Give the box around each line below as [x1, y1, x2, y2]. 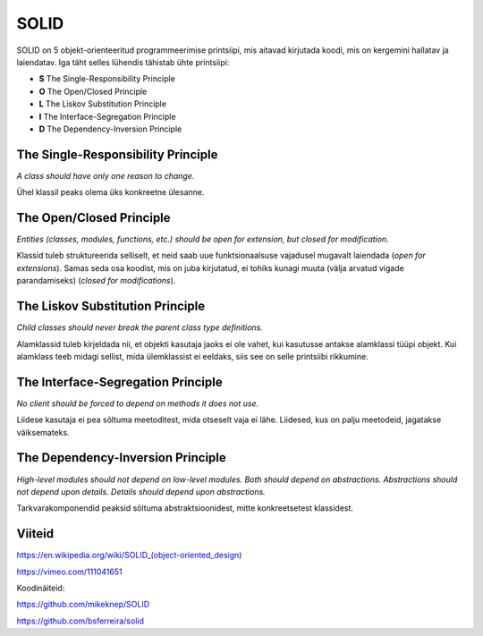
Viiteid [16, 526, 54, 541]
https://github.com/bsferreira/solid [16, 615, 145, 626]
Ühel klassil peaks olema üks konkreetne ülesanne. [16, 187, 205, 198]
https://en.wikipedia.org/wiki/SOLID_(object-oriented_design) [16, 550, 242, 561]
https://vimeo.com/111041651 [16, 566, 123, 577]
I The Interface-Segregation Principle [38, 111, 176, 122]
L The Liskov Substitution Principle [38, 98, 167, 109]
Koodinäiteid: [16, 582, 65, 594]
